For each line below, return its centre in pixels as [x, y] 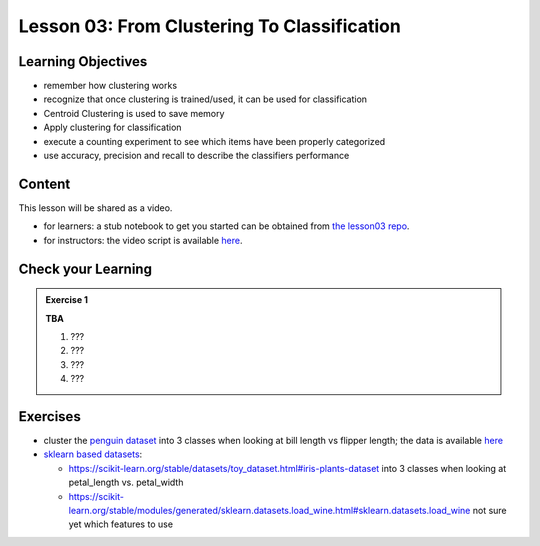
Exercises [50, 416]
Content [44, 183]
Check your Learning [85, 268]
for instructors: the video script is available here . [143, 240]
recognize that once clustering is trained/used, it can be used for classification [205, 99]
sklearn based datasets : [93, 454]
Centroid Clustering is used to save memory [134, 113]
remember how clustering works [110, 86]
